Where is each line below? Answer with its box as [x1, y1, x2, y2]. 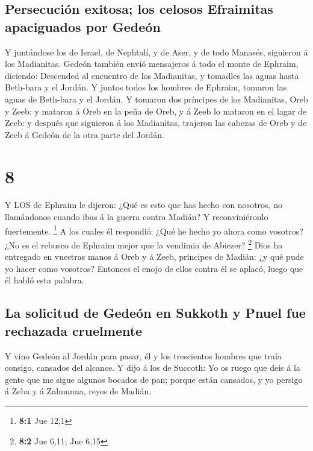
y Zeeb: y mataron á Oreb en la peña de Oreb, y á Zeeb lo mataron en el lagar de [5, 104, 307, 117]
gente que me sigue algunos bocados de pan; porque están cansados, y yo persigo [5, 373, 303, 385]
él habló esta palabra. [5, 274, 84, 286]
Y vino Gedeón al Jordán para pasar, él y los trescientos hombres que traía [5, 349, 282, 362]
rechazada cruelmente [5, 321, 143, 339]
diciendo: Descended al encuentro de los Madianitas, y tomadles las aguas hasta [5, 69, 299, 81]
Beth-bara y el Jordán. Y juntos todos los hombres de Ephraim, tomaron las [5, 81, 287, 93]
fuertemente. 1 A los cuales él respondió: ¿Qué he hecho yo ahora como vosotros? [5, 222, 303, 237]
